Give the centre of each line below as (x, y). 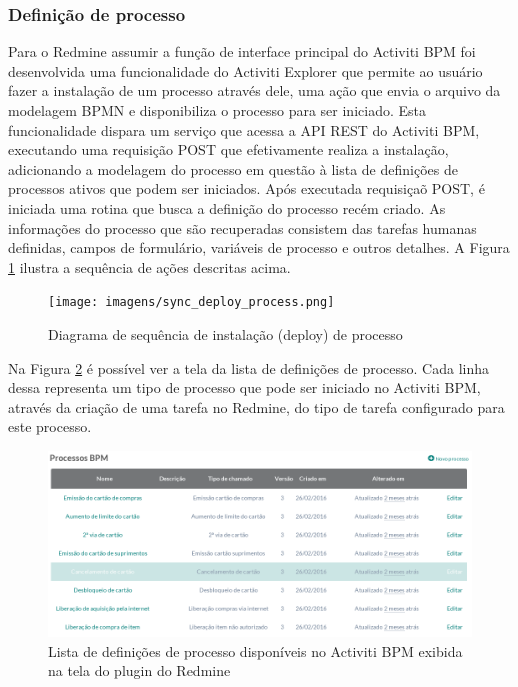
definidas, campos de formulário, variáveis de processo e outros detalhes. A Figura (259, 247)
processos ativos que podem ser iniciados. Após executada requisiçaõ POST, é (246, 188)
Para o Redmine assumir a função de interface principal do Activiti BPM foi (242, 51)
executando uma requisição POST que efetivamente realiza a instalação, (228, 149)
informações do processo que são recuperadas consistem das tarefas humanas (242, 227)
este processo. (50, 426)
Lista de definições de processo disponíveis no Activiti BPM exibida (255, 650)
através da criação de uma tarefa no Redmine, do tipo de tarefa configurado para (256, 406)
